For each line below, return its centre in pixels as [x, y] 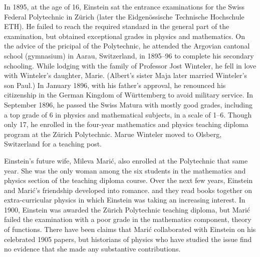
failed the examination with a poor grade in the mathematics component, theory [128, 219]
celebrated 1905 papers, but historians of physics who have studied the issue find [128, 239]
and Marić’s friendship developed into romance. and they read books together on [128, 190]
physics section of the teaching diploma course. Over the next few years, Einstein [128, 180]
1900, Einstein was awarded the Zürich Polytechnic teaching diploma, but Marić [127, 209]
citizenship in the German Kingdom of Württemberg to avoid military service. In [129, 95]
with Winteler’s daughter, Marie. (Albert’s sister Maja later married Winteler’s [125, 75]
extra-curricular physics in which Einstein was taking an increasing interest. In [125, 200]
